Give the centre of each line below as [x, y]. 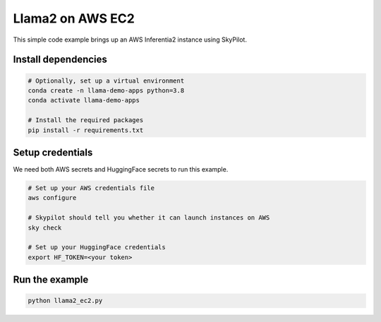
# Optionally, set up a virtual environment [106, 80]
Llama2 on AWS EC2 [74, 18]
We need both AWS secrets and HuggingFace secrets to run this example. [121, 169]
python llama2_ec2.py [65, 301]
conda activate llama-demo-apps [84, 100]
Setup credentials [53, 152]
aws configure [52, 198]
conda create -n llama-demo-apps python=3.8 [106, 90]
